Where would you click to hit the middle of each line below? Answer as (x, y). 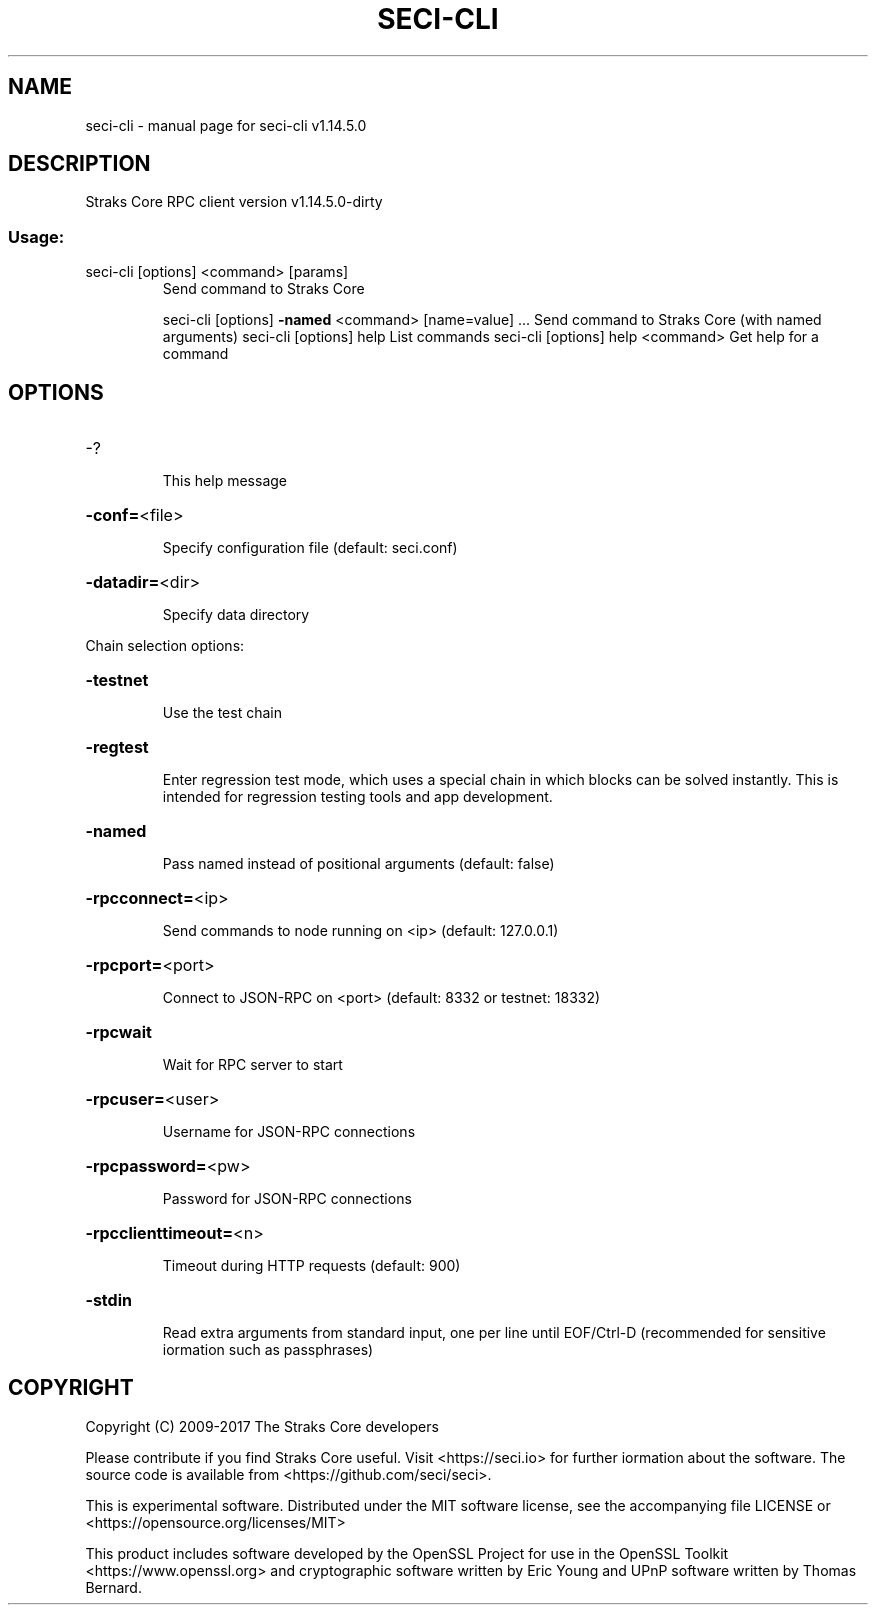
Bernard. (113, 1587)
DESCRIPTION (79, 164)
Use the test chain (222, 713)
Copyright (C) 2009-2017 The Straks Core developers (262, 1426)
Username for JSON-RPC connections (289, 1132)
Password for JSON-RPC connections (287, 1199)
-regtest (117, 747)
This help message (224, 481)
